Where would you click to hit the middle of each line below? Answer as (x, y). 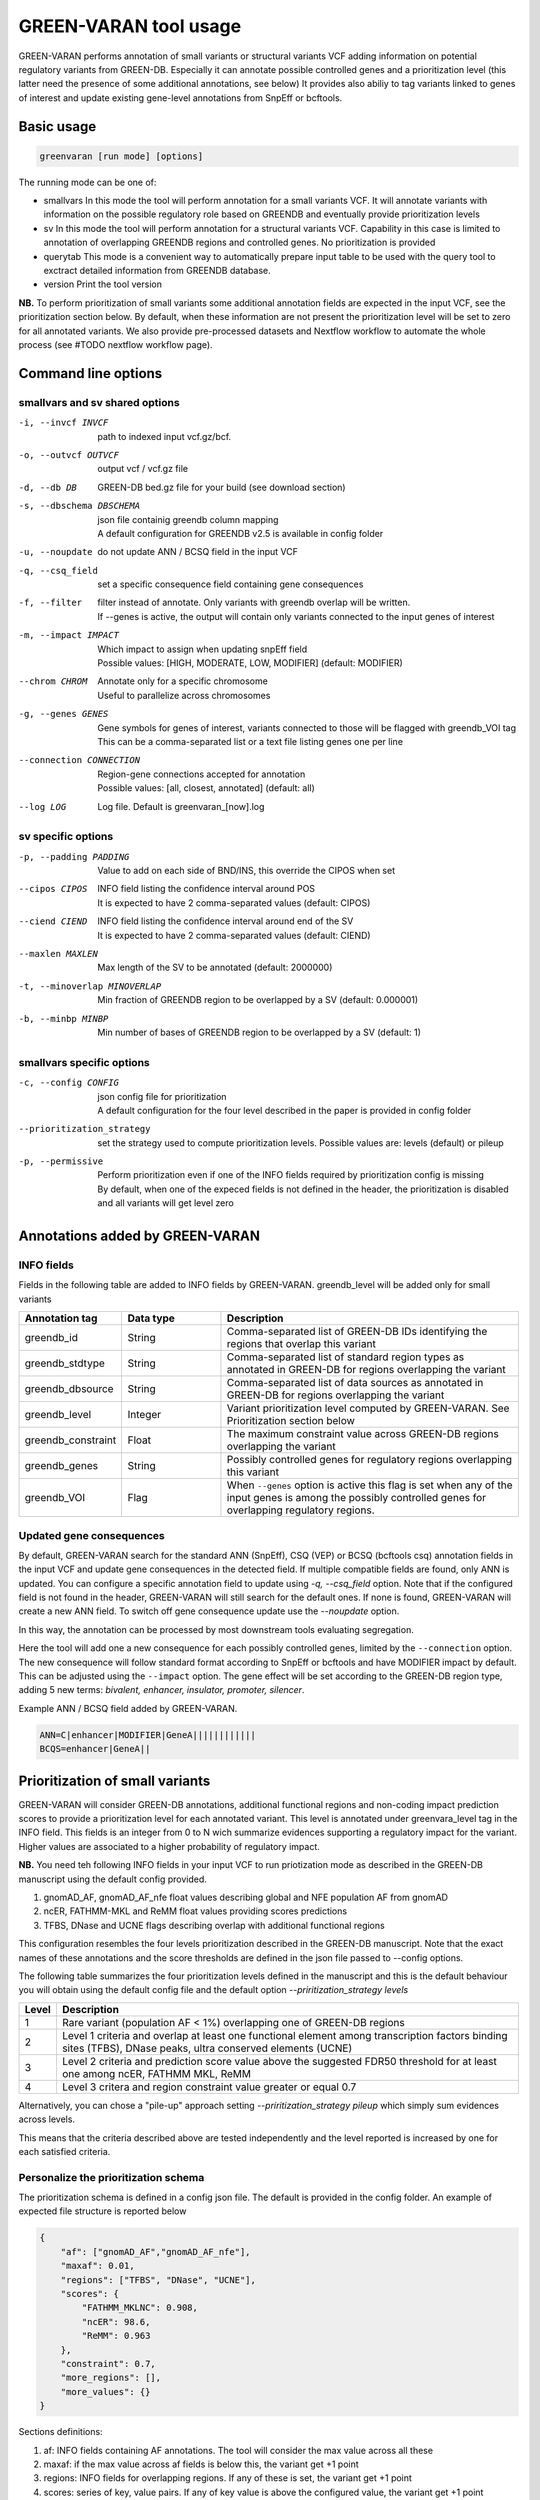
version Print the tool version (102, 284)
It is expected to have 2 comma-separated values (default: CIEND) (234, 935)
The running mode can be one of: (87, 182)
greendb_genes (61, 1466)
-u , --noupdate (56, 552)
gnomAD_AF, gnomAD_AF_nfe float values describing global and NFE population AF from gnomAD (246, 1897)
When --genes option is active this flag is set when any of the (370, 1485)
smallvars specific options (84, 1062)
